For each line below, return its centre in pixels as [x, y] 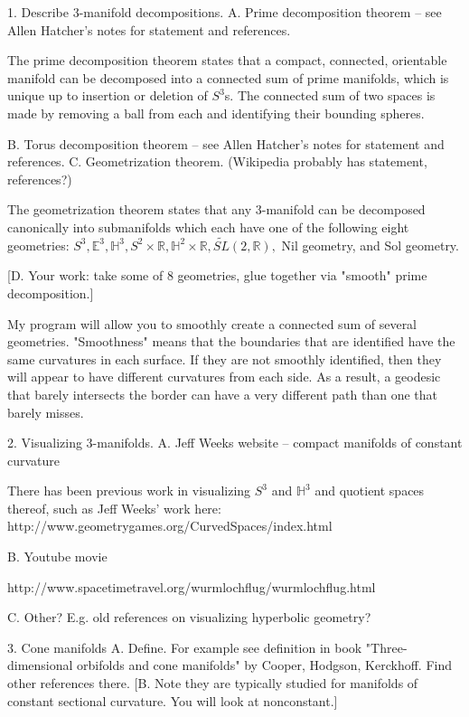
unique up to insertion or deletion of [108, 95]
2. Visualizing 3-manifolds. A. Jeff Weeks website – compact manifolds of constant [235, 443]
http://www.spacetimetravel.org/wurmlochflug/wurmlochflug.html [192, 586]
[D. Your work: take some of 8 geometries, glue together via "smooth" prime [217, 275]
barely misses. [46, 412]
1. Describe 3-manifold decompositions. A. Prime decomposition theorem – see [225, 12]
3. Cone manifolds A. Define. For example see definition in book [185, 647]
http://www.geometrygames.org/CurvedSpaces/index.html [170, 526]
